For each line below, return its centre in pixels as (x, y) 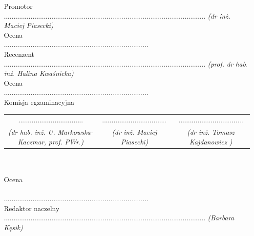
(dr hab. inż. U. (32, 132)
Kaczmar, (32, 141)
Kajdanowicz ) (211, 141)
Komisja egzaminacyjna (39, 102)
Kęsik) (13, 227)
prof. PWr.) (66, 141)
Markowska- (75, 132)
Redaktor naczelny (32, 208)
